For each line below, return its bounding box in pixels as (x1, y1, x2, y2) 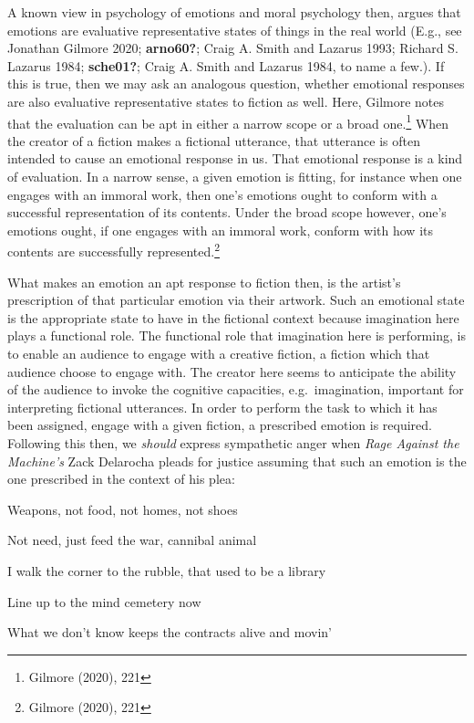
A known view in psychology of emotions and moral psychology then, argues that (7, 3, 461, 21)
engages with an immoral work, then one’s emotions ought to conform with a (7, 184, 438, 204)
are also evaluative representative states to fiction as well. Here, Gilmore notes (7, 91, 445, 110)
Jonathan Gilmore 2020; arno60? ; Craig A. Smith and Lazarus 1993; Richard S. (7, 38, 459, 58)
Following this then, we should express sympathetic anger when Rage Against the (7, 433, 459, 452)
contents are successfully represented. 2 (7, 239, 221, 261)
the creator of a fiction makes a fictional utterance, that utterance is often (7, 131, 420, 150)
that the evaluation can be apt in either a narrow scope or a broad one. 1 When (7, 110, 449, 132)
